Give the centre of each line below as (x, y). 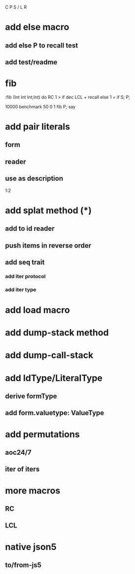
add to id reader (30, 229)
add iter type (21, 289)
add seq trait (25, 263)
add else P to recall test (42, 45)
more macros (33, 491)
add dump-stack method (57, 333)
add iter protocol (25, 276)
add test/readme (31, 62)
